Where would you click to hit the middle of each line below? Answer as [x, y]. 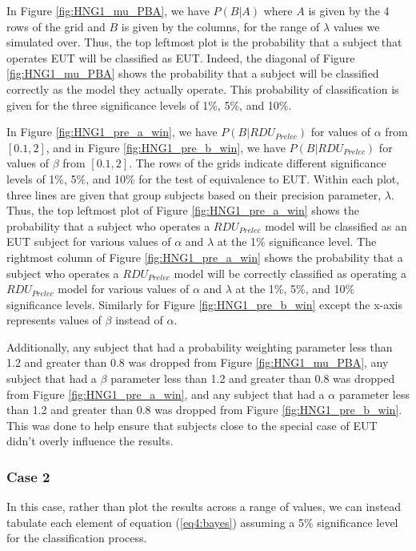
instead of [139, 320]
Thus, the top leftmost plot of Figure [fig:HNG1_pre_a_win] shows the [183, 210]
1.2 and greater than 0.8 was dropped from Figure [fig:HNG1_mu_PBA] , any [198, 362]
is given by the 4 [349, 10]
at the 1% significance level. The [297, 241]
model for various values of [124, 289]
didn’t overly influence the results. [90, 441]
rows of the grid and [56, 26]
